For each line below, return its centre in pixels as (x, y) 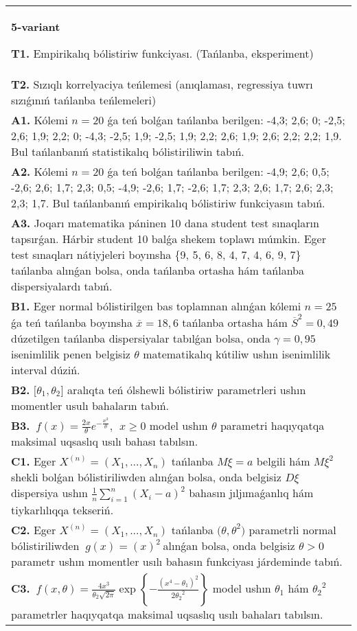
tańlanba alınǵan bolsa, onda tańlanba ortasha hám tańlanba (158, 270)
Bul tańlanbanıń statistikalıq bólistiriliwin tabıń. (128, 151)
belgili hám (283, 461)
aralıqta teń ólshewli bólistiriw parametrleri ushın (187, 389)
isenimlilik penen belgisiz (71, 354)
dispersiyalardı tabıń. (62, 286)
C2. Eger (34, 530)
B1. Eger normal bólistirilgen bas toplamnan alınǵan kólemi (156, 306)
